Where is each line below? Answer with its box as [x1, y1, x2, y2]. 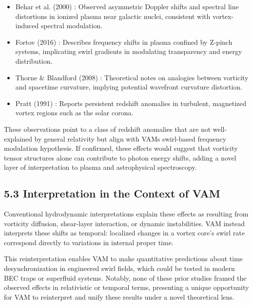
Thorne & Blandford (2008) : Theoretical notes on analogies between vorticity [15, 72, 249, 82]
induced [15, 20, 39, 31]
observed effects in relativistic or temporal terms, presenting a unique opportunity [4, 282, 249, 292]
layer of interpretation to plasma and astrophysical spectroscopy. [4, 162, 197, 172]
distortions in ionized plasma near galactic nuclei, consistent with [15, 11, 211, 21]
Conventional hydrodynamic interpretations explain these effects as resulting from [4, 209, 249, 219]
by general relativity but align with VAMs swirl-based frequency [34, 133, 227, 144]
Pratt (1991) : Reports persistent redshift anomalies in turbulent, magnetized [15, 98, 247, 108]
